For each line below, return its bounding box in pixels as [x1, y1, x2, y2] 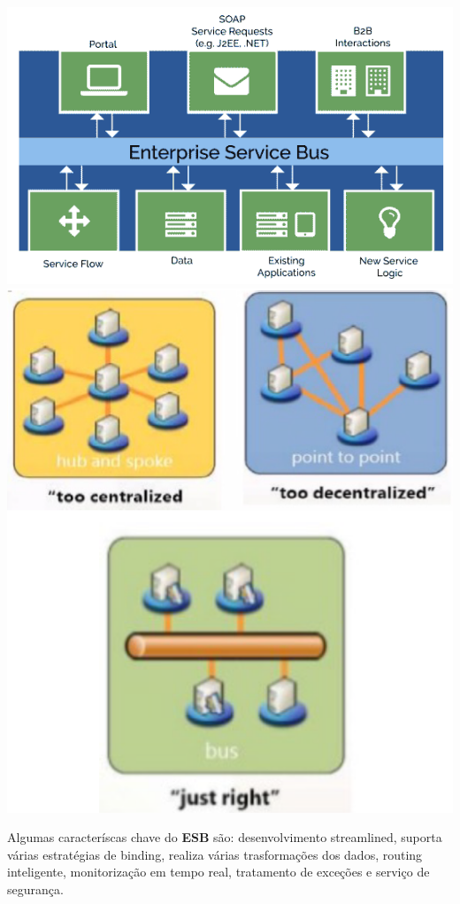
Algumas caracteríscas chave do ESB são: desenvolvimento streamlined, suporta [7, 828, 442, 846]
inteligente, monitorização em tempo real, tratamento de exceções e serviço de [7, 862, 430, 881]
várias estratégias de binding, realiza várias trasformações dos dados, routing [7, 845, 423, 863]
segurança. [7, 879, 64, 898]
